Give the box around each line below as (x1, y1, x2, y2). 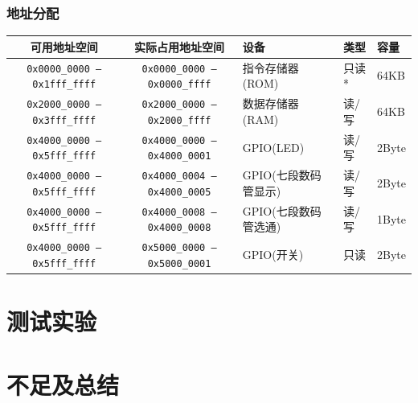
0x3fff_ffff (32, 114, 96, 126)
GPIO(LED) (242, 138, 305, 155)
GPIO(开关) (242, 246, 304, 263)
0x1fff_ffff (32, 79, 96, 91)
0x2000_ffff (147, 114, 211, 126)
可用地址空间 (30, 38, 98, 55)
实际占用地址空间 (134, 38, 225, 55)
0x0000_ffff (147, 79, 211, 91)
